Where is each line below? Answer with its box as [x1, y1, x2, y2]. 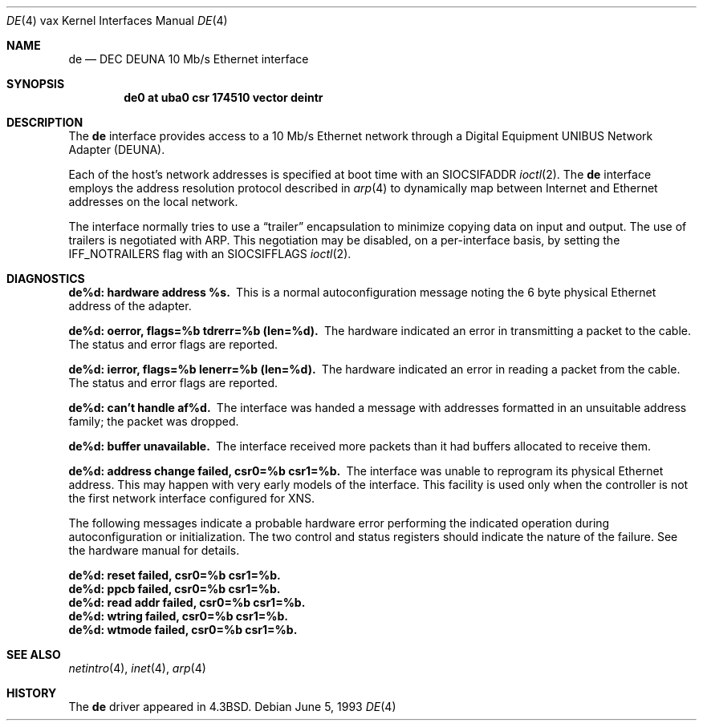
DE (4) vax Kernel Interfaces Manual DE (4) [6, 14, 228, 27]
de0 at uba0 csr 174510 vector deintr [124, 91, 323, 104]
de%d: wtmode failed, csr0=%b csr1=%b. [68, 623, 298, 636]
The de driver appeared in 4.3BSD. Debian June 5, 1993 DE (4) [68, 700, 396, 713]
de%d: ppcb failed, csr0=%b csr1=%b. [68, 582, 281, 596]
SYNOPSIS [6, 77, 65, 91]
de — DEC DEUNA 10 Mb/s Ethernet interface [68, 52, 309, 66]
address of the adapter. [68, 299, 192, 313]
